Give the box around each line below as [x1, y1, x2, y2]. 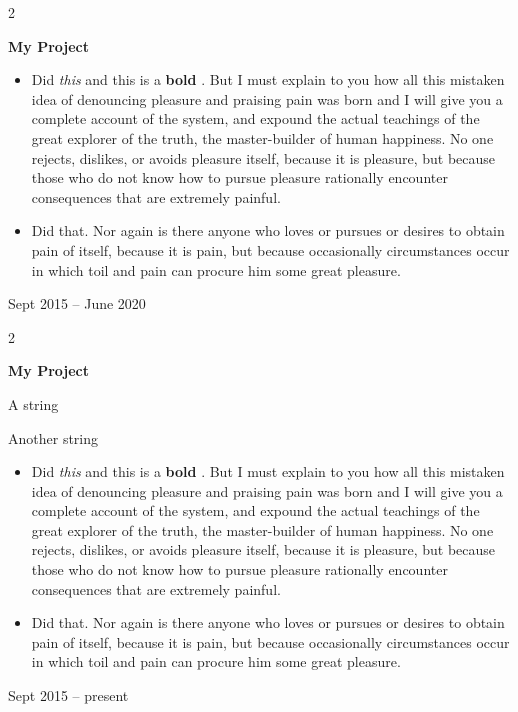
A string [8, 393, 59, 414]
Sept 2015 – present [8, 685, 129, 706]
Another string [8, 427, 99, 448]
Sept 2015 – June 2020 [8, 293, 146, 314]
